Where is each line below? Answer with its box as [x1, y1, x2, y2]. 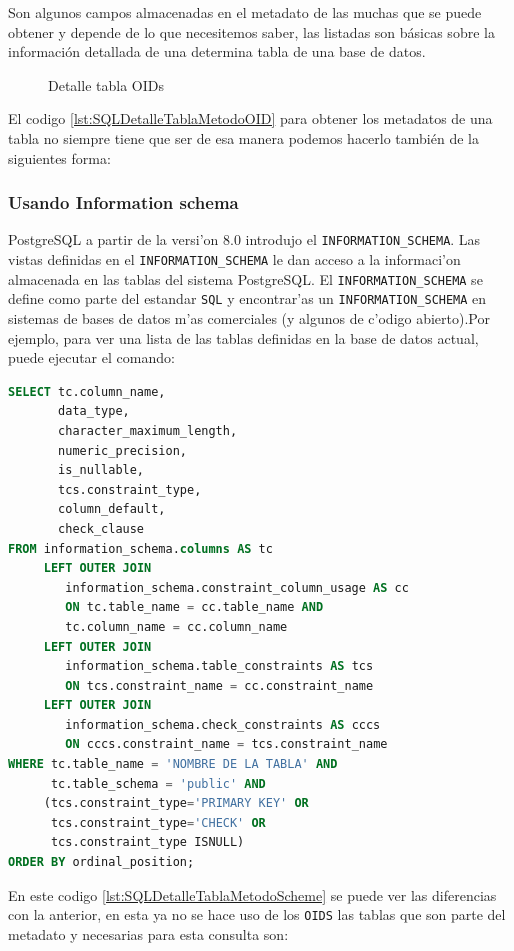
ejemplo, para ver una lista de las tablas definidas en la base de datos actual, [8, 327, 479, 348]
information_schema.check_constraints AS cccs [65, 717, 381, 732]
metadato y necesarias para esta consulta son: [8, 923, 289, 944]
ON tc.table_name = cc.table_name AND [65, 600, 324, 615]
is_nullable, [58, 463, 145, 478]
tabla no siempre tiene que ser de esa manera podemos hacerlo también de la [8, 127, 479, 148]
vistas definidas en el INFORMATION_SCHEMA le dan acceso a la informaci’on [8, 249, 461, 270]
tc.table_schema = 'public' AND [50, 776, 266, 791]
